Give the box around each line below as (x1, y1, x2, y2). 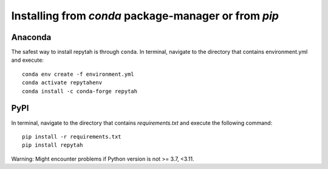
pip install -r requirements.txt (22, 133, 121, 140)
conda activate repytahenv (22, 79, 103, 86)
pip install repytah (22, 142, 83, 148)
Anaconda (11, 32, 52, 42)
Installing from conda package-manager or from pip (11, 9, 279, 22)
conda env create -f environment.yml (22, 70, 135, 78)
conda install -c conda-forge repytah (22, 88, 138, 94)
